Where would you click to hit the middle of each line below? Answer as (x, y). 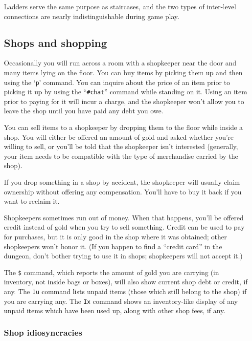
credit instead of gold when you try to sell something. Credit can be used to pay (124, 227)
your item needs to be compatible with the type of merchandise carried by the (121, 156)
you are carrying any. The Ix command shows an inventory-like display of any (121, 301)
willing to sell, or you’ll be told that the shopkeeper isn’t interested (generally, (121, 146)
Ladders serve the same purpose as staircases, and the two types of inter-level (120, 6)
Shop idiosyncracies (43, 332)
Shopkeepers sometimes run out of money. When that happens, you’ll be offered (124, 217)
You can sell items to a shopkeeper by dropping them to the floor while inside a (124, 127)
